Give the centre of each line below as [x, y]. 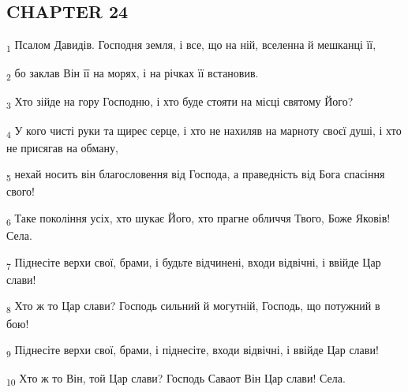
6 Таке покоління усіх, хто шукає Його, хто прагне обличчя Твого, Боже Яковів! [198, 219]
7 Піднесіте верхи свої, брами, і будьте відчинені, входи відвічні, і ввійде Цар [194, 263]
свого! [21, 191]
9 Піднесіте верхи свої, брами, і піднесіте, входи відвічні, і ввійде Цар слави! [193, 351]
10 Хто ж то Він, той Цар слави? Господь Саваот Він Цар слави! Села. [176, 379]
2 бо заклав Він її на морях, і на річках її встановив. [133, 74]
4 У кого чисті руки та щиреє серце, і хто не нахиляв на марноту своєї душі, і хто [204, 131]
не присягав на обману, [62, 147]
